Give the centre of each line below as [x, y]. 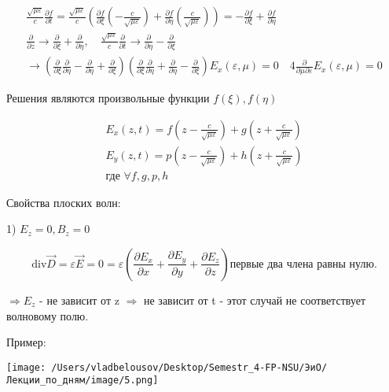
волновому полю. [48, 315]
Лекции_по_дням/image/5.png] [83, 381]
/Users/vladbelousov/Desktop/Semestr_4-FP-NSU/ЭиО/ [189, 367]
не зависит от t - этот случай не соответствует [255, 300]
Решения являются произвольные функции [108, 98]
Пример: [26, 342]
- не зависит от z [79, 300]
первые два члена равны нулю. [303, 264]
